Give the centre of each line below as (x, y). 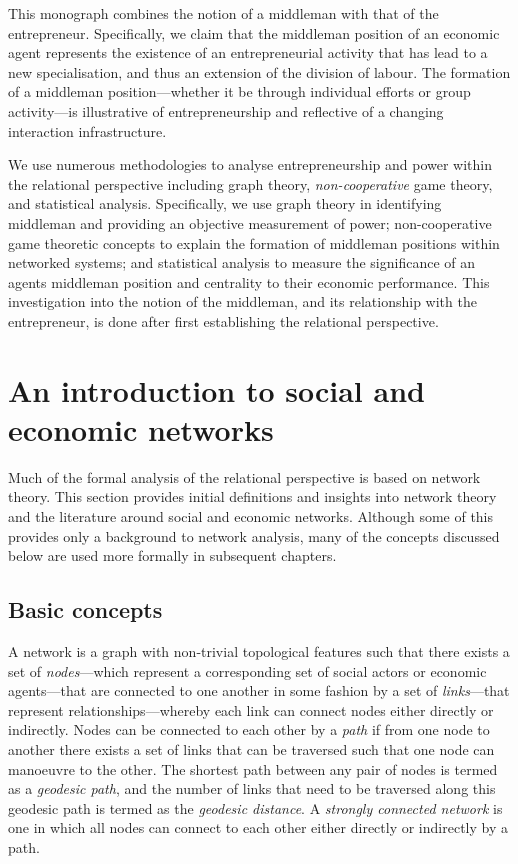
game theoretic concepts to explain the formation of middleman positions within (254, 242)
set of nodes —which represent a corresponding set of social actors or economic (247, 670)
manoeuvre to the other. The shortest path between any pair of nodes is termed (253, 768)
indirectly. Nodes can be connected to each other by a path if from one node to (249, 729)
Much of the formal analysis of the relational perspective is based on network (244, 476)
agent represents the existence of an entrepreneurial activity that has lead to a (248, 52)
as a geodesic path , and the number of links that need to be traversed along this (252, 788)
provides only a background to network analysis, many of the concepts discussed (254, 535)
